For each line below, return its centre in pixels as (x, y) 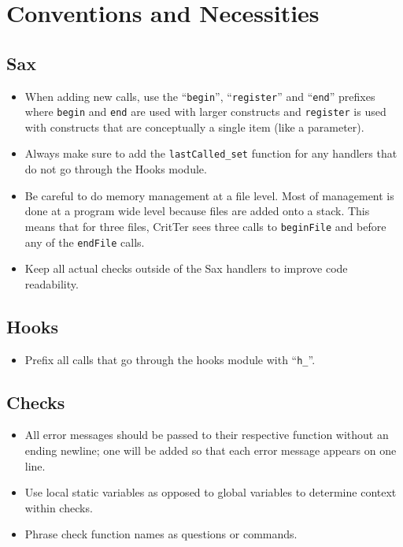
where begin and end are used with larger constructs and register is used (205, 112)
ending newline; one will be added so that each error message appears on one (211, 450)
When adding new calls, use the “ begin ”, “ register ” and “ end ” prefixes (200, 96)
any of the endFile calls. (85, 242)
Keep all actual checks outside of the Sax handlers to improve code (186, 268)
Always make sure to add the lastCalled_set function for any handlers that (211, 153)
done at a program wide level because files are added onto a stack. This (197, 211)
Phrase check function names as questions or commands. (161, 534)
